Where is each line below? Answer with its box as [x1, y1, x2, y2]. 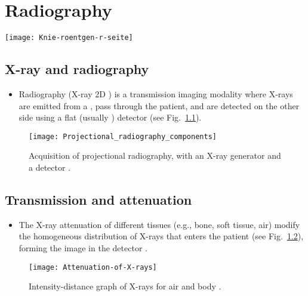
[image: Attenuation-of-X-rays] [29, 263, 157, 272]
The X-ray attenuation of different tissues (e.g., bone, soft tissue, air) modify [19, 218, 300, 230]
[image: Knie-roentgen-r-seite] [5, 33, 133, 42]
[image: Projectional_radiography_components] [29, 132, 217, 141]
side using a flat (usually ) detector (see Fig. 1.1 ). [19, 111, 202, 124]
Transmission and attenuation [5, 190, 192, 208]
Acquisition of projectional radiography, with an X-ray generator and [29, 149, 281, 162]
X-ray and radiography [5, 60, 149, 78]
